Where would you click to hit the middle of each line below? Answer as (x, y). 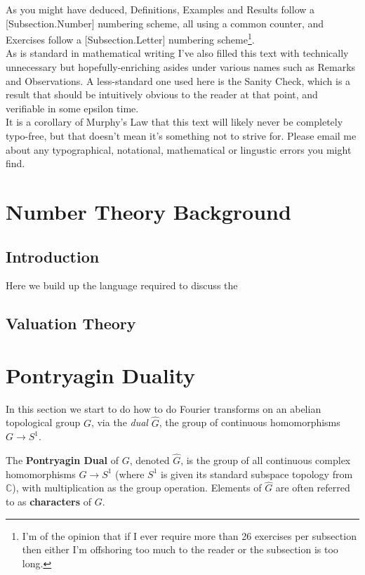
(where (130, 474)
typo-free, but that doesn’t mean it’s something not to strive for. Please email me (181, 136)
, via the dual (119, 422)
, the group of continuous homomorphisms (250, 422)
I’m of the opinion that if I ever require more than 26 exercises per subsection (189, 535)
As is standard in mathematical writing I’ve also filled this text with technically (177, 53)
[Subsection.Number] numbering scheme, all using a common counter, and (165, 23)
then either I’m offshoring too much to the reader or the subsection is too (180, 549)
